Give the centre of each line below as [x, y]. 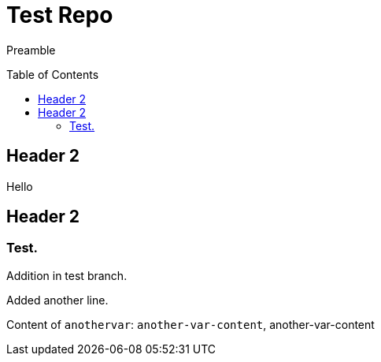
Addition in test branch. [67, 275]
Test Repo [60, 15]
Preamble [31, 50]
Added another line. [57, 300]
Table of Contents [53, 74]
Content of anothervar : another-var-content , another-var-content [190, 324]
